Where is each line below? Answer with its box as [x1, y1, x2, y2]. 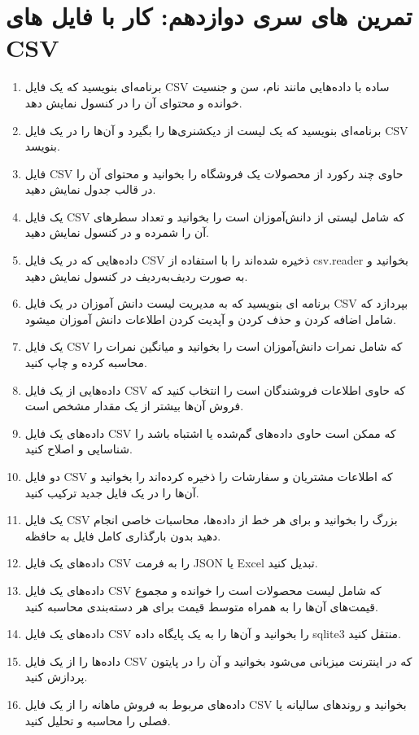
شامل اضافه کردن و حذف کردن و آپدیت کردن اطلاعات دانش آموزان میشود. [24, 310, 396, 327]
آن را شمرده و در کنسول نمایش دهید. [24, 224, 210, 241]
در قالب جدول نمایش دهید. [24, 181, 156, 198]
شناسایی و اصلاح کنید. [24, 440, 133, 457]
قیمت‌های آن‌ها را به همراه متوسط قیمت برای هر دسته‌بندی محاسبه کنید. [24, 597, 378, 615]
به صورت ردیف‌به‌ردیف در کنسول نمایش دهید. [24, 267, 248, 284]
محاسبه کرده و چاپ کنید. [24, 354, 147, 371]
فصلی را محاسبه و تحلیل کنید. [24, 711, 171, 728]
